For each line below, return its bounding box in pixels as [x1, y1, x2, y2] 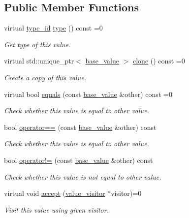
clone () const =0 [133, 56, 185, 66]
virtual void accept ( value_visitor [4, 188, 105, 198]
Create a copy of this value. [4, 72, 86, 82]
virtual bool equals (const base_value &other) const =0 [4, 89, 172, 99]
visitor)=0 [111, 188, 142, 198]
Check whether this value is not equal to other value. [4, 171, 161, 182]
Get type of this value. [4, 39, 71, 49]
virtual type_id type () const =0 [4, 23, 103, 33]
